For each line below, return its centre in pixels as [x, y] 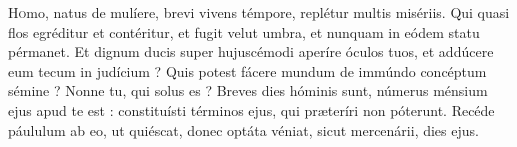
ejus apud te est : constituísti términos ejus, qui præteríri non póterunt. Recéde [251, 109]
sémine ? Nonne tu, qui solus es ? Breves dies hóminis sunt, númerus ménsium [248, 90]
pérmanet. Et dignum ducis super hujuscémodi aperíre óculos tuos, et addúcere [251, 51]
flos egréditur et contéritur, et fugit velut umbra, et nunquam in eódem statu [244, 31]
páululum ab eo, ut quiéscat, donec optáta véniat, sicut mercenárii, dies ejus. [243, 129]
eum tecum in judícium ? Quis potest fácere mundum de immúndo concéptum [247, 70]
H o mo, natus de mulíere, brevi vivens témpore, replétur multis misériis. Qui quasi [259, 12]
